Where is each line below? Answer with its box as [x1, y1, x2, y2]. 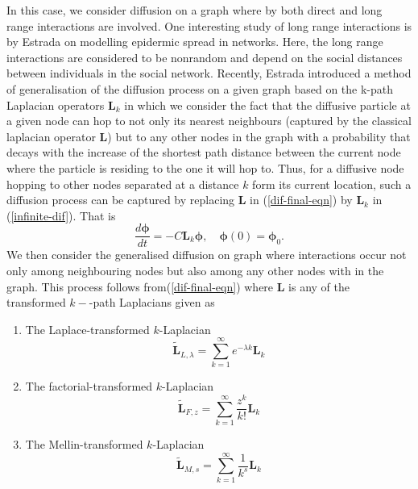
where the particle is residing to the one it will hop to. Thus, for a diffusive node [6, 159, 404, 176]
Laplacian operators [6, 96, 105, 113]
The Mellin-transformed [25, 435, 143, 452]
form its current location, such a [252, 175, 412, 192]
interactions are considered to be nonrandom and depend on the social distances [6, 48, 403, 65]
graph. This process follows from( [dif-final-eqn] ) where [6, 278, 274, 295]
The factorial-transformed [25, 378, 153, 395]
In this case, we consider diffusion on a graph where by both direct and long [6, 2, 383, 18]
